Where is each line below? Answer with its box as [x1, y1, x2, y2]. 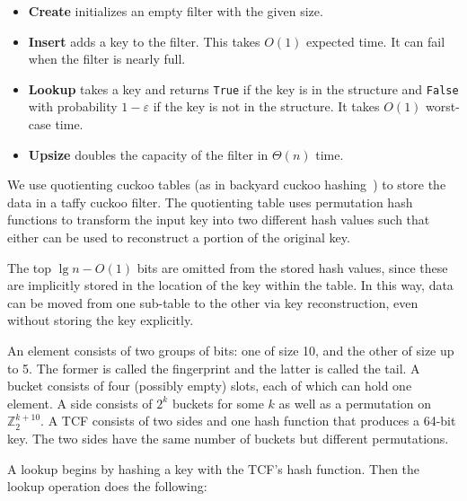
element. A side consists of [7, 393, 153, 412]
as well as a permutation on [278, 393, 431, 412]
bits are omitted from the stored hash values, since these [137, 258, 448, 277]
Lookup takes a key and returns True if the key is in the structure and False [28, 79, 459, 98]
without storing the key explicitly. [7, 311, 194, 330]
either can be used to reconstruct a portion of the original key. [7, 228, 350, 246]
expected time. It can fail [306, 31, 445, 50]
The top [7, 258, 51, 277]
